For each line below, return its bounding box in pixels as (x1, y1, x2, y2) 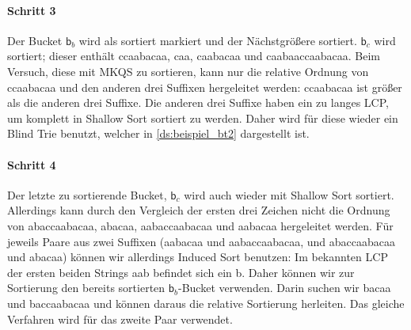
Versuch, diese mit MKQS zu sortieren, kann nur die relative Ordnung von (7, 63, 369, 79)
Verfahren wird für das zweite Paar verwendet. (7, 310, 233, 327)
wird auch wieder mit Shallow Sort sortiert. (184, 186, 394, 203)
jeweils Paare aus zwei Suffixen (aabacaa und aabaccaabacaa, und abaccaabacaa (7, 233, 395, 249)
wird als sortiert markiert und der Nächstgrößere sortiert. (78, 32, 357, 48)
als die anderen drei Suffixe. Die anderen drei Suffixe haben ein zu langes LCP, (7, 94, 389, 111)
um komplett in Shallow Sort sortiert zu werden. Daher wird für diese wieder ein (7, 109, 398, 126)
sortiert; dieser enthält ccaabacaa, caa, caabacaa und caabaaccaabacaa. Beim (7, 47, 380, 64)
